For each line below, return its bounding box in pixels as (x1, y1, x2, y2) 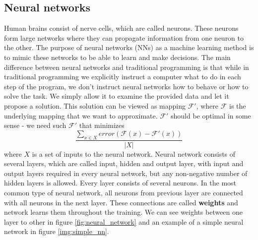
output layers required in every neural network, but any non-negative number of (4, 168, 248, 178)
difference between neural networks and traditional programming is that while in (4, 61, 249, 72)
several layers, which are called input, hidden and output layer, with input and (4, 158, 244, 169)
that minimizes (79, 120, 125, 130)
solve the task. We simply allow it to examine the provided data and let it (4, 91, 229, 101)
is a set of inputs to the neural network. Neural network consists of (32, 148, 236, 159)
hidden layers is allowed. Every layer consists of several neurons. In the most (4, 178, 237, 188)
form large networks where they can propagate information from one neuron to (4, 32, 244, 43)
